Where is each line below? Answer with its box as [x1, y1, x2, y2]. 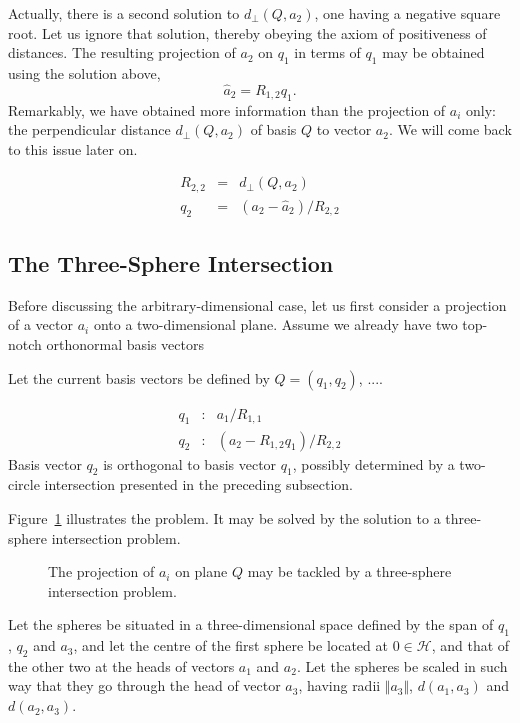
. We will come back [388, 119, 512, 140]
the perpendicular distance [8, 119, 171, 140]
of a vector [8, 314, 73, 335]
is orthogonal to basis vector [103, 453, 277, 474]
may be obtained [382, 42, 485, 63]
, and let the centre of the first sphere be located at [73, 635, 388, 656]
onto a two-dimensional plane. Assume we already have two [93, 314, 458, 335]
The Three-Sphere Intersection [8, 248, 334, 279]
